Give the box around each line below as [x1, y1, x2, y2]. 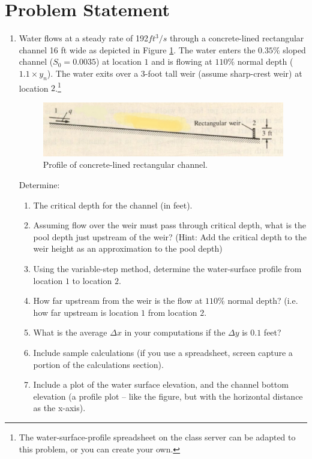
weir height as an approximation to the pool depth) [33, 242, 223, 255]
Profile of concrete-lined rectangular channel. [43, 158, 208, 171]
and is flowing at [151, 55, 212, 68]
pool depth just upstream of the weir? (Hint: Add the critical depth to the [33, 230, 307, 243]
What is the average [33, 326, 107, 339]
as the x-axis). [33, 401, 86, 414]
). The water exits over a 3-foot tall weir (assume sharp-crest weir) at [47, 67, 302, 79]
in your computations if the [124, 326, 226, 339]
